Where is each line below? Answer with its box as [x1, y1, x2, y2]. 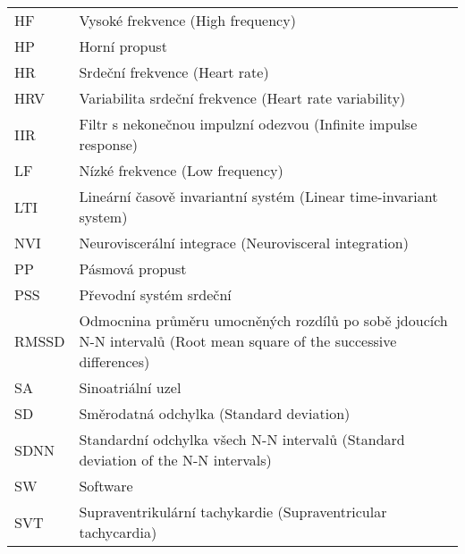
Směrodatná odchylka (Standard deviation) [79, 403, 351, 424]
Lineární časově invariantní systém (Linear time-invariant [79, 186, 438, 206]
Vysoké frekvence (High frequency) [79, 10, 296, 30]
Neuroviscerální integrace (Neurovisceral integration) [79, 232, 409, 253]
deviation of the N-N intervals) [79, 449, 272, 470]
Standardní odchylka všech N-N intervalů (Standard [79, 429, 405, 449]
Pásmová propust [79, 258, 187, 279]
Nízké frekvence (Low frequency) [79, 160, 283, 180]
